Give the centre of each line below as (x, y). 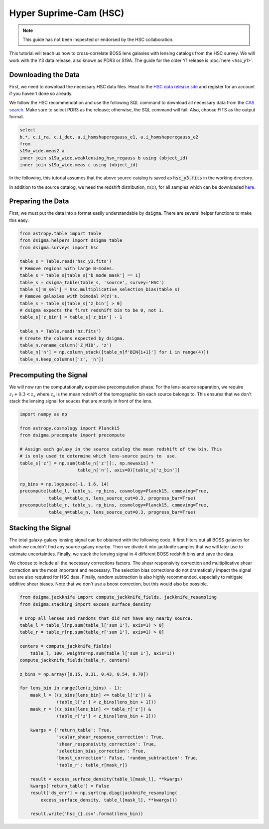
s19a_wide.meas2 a (42, 151)
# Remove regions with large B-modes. (67, 268)
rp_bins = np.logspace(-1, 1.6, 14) (65, 484)
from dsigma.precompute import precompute (72, 435)
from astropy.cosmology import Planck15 (69, 428)
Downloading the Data (44, 75)
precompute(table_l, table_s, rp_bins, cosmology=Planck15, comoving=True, (114, 491)
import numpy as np (43, 414)
